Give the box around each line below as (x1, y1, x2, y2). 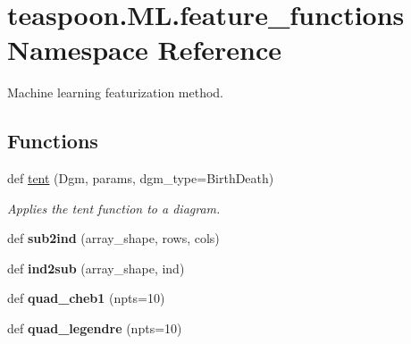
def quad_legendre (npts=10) (7, 319, 182, 338)
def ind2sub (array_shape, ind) (7, 258, 185, 277)
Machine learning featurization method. (7, 83, 224, 102)
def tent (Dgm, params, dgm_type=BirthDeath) (7, 169, 274, 188)
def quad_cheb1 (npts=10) (7, 289, 165, 307)
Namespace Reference (7, 31, 281, 68)
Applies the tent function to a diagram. (7, 198, 221, 217)
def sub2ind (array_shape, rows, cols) (7, 229, 220, 248)
